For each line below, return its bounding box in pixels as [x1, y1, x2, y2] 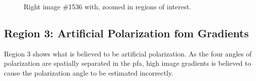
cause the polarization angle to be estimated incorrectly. [4, 67, 174, 78]
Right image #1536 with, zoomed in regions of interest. [24, 1, 191, 11]
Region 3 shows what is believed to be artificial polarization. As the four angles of [4, 48, 252, 58]
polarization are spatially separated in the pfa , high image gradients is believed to [4, 58, 252, 68]
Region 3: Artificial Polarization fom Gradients [4, 25, 249, 40]
